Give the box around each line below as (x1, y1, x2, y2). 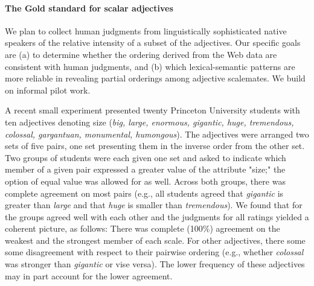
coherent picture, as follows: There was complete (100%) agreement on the (5, 222, 280, 235)
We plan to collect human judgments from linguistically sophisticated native (5, 24, 287, 37)
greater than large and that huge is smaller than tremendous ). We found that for (5, 199, 303, 211)
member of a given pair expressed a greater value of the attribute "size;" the (5, 163, 286, 176)
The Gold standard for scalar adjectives (5, 1, 173, 14)
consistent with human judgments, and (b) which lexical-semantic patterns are (5, 60, 295, 72)
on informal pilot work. (5, 83, 91, 96)
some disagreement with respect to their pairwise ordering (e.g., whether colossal (5, 246, 304, 258)
